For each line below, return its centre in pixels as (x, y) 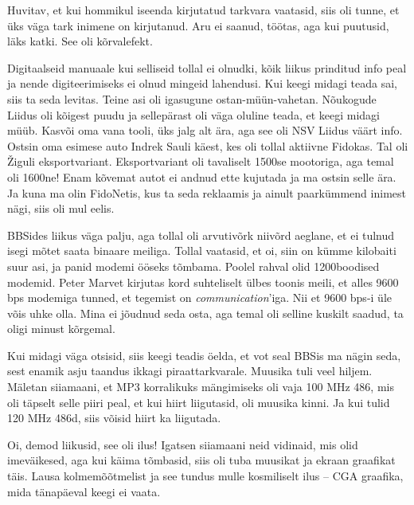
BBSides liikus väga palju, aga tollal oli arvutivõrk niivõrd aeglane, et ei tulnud (201, 235)
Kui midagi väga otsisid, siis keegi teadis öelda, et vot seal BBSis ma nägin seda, (204, 355)
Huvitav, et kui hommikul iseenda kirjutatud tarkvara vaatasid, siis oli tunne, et (203, 10)
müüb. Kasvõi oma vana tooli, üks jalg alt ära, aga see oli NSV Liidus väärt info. (205, 130)
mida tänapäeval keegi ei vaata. (84, 491)
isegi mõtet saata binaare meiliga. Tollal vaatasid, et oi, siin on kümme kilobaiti (202, 251)
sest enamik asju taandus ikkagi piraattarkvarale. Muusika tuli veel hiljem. (190, 371)
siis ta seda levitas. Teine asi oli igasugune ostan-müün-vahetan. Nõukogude (192, 98)
